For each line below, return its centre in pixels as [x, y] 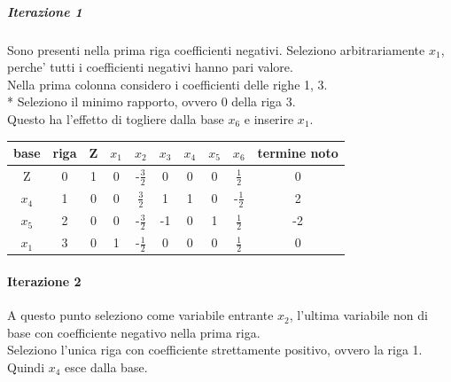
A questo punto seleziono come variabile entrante [140, 315]
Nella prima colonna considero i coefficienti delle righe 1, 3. [167, 84]
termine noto [298, 153]
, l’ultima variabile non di [358, 315]
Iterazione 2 [44, 281]
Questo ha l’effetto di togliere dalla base [116, 118]
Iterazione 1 [45, 11]
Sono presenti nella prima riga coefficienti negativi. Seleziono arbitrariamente [216, 49]
